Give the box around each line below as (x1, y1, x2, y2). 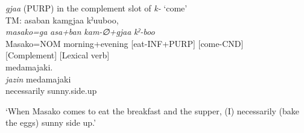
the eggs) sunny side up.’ (5, 116, 96, 129)
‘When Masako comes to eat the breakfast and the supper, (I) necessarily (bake (5, 104, 300, 117)
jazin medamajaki (5, 72, 71, 85)
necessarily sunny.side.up (5, 84, 97, 97)
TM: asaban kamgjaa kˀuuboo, (5, 13, 119, 26)
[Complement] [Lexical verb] (5, 49, 110, 61)
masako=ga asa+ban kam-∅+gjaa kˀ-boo (5, 25, 155, 38)
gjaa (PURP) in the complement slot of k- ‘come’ (5, 2, 188, 14)
